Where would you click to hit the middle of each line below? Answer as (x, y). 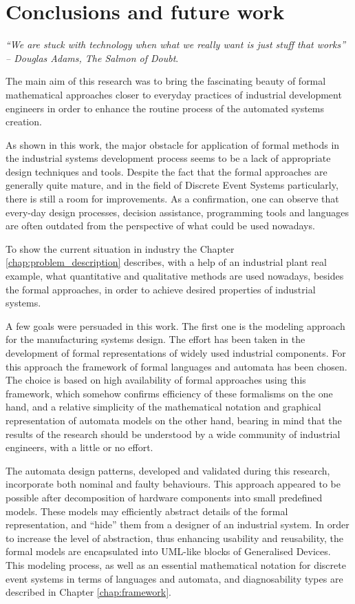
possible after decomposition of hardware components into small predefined (164, 497)
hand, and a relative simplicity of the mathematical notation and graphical (163, 407)
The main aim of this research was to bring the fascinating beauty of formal (166, 81)
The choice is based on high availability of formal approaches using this (156, 380)
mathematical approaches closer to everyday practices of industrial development (174, 94)
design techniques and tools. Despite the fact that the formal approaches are (166, 171)
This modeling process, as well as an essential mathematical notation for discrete (176, 564)
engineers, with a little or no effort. (79, 447)
